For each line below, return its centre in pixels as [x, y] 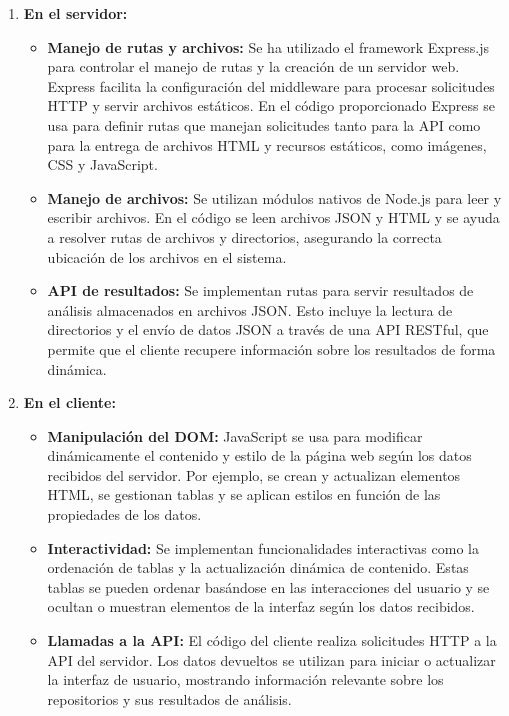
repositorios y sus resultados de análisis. [169, 698]
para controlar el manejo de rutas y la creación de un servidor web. [253, 66]
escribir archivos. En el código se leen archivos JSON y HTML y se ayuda [273, 217]
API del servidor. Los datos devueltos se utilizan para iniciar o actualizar [271, 659]
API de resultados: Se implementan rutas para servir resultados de [260, 290]
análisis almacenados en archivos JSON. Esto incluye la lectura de [250, 309]
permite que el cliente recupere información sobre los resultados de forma [271, 348]
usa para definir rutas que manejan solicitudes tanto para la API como [264, 124]
